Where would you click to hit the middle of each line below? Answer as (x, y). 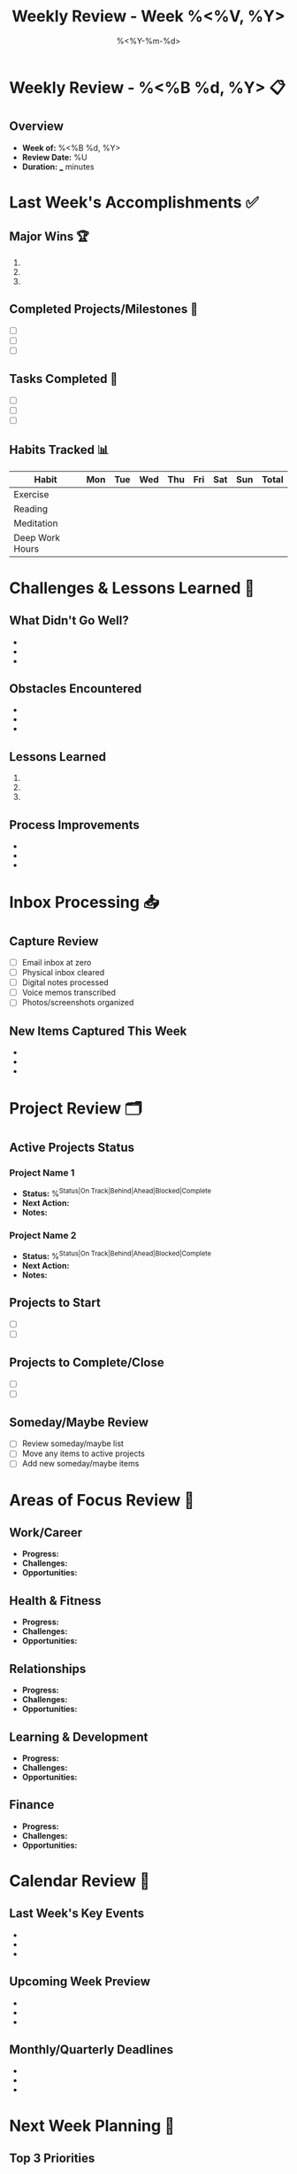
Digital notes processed (65, 982)
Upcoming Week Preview (80, 1982)
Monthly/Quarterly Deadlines (91, 2049)
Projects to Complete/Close (87, 1362)
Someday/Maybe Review (79, 1422)
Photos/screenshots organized (78, 1003)
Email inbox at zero (57, 962)
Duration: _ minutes (58, 167)
